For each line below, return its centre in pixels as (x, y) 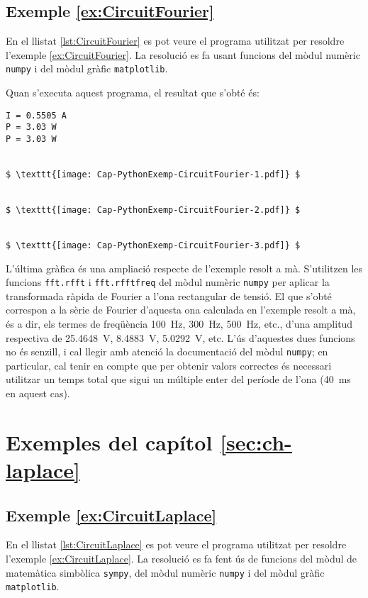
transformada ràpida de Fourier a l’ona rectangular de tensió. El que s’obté (169, 295)
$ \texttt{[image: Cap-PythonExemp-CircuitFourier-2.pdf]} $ (153, 210)
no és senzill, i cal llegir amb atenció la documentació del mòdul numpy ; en (167, 351)
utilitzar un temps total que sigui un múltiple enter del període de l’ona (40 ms (178, 379)
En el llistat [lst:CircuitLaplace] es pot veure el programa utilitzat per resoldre (176, 544)
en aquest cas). (38, 393)
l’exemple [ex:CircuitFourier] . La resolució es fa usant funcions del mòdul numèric (183, 54)
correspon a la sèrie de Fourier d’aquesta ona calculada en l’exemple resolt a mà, (181, 310)
